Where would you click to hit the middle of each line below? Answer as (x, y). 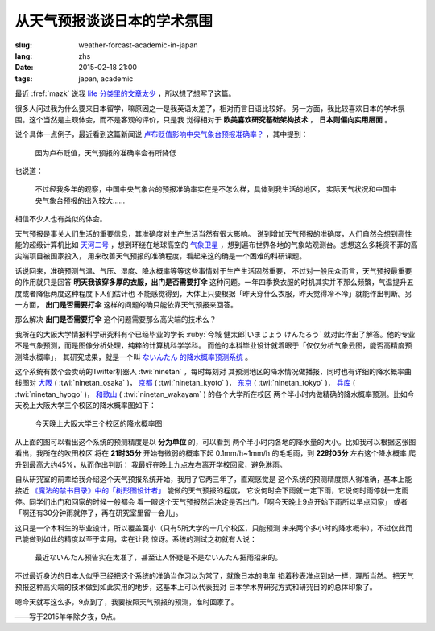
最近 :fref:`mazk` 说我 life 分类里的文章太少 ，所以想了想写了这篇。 (125, 93)
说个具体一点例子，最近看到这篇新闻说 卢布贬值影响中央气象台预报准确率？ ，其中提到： (162, 134)
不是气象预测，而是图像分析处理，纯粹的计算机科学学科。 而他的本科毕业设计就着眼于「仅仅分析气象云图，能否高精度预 (213, 345)
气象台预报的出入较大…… (83, 200)
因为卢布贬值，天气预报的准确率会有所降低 (106, 152)
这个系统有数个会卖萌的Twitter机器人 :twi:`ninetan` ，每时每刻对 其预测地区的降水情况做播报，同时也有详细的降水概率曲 (213, 371)
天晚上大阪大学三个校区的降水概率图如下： (85, 406)
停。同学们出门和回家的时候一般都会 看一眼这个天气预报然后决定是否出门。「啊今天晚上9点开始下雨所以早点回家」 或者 (211, 501)
